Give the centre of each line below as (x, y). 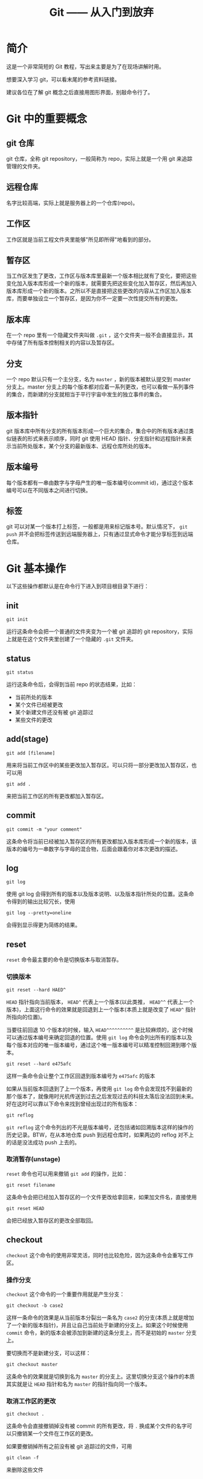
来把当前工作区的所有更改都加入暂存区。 (56, 796)
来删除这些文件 (25, 1470)
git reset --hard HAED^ (36, 990)
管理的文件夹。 (25, 166)
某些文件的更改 (34, 720)
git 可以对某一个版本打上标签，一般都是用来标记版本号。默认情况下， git (97, 527)
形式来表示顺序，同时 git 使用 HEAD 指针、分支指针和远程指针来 (107, 438)
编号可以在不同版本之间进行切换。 (49, 490)
